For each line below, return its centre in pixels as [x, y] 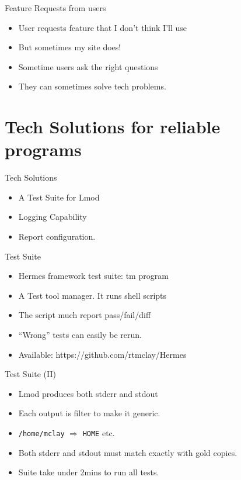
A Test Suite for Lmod [59, 197]
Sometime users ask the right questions [88, 66]
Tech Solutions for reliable [113, 127]
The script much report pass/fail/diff [85, 315]
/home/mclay [41, 434]
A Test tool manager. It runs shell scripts [92, 295]
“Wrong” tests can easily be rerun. [80, 335]
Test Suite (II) [30, 374]
